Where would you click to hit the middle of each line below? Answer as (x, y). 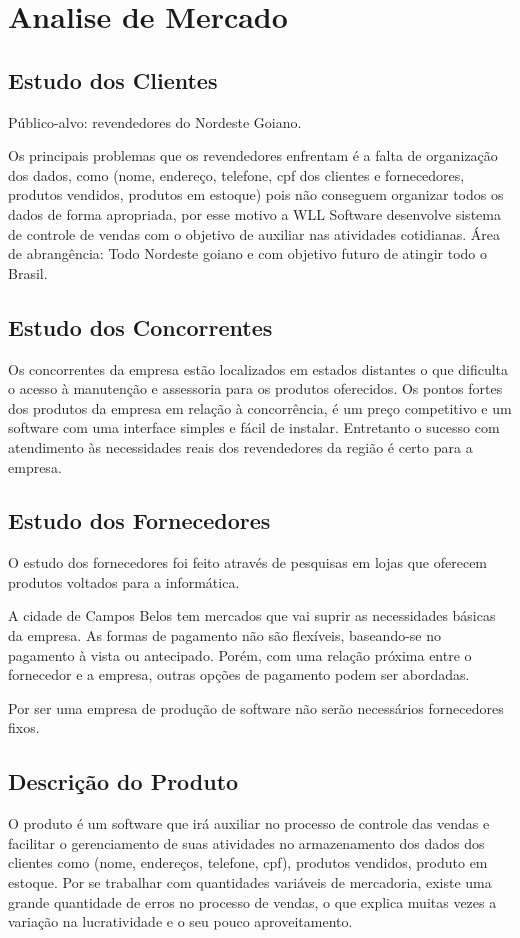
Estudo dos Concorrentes (140, 326)
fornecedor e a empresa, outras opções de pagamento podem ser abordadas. (239, 674)
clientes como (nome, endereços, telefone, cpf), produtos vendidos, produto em (248, 862)
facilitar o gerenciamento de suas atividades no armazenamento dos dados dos (246, 842)
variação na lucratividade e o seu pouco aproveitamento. (180, 921)
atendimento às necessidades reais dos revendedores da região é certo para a (240, 446)
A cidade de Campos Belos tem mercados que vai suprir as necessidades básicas (252, 615)
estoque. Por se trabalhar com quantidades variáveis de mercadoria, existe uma (250, 882)
